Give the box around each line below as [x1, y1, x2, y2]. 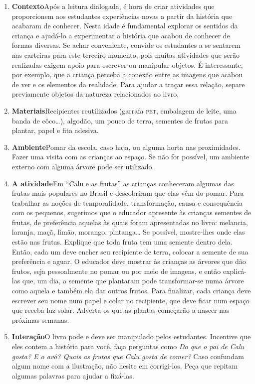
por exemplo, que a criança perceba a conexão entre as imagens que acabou [11, 69, 243, 80]
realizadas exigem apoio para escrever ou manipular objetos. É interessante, [11, 59, 243, 70]
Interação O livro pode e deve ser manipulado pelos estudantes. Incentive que [11, 331, 251, 342]
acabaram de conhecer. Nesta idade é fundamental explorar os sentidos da [11, 20, 238, 31]
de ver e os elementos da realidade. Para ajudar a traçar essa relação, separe [11, 79, 245, 89]
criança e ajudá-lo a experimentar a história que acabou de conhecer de [11, 30, 230, 40]
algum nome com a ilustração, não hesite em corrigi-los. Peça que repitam [11, 361, 238, 371]
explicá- [223, 265, 247, 276]
